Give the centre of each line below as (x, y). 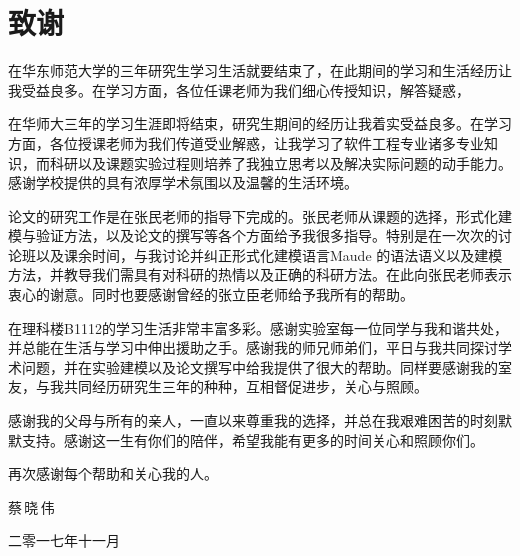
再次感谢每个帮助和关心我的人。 (113, 473)
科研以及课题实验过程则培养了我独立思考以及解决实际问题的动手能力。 (280, 162)
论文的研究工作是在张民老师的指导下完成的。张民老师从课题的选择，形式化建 (260, 215)
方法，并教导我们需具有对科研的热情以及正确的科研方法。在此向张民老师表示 (260, 274)
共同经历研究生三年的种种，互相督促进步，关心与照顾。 (245, 386)
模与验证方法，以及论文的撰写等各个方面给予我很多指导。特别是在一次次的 (253, 235)
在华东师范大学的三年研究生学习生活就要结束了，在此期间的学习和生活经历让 (260, 70)
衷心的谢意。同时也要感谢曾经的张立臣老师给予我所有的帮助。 (211, 294)
